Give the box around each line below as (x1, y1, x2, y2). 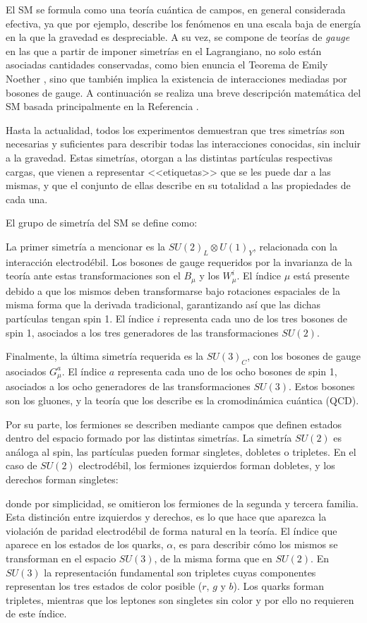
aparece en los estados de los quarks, (6, 537, 164, 552)
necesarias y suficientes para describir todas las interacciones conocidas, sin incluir (6, 136, 361, 151)
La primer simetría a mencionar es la (6, 238, 166, 253)
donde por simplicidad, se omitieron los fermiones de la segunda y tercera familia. (6, 495, 359, 510)
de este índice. (6, 606, 67, 621)
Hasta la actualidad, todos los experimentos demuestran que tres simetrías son (6, 122, 345, 137)
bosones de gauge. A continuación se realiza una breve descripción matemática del (6, 85, 361, 99)
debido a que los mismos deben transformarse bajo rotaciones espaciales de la (6, 283, 341, 298)
